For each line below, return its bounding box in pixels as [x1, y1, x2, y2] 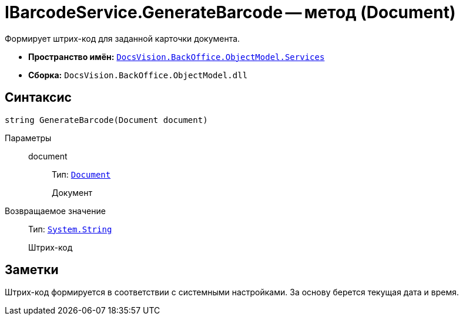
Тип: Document [52, 169, 111, 179]
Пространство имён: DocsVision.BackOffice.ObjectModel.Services [28, 51, 325, 62]
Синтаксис [5, 90, 72, 105]
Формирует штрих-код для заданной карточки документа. [5, 33, 240, 44]
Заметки [5, 262, 59, 278]
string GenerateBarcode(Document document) [5, 115, 208, 125]
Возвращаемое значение [5, 205, 106, 216]
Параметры [5, 132, 52, 143]
